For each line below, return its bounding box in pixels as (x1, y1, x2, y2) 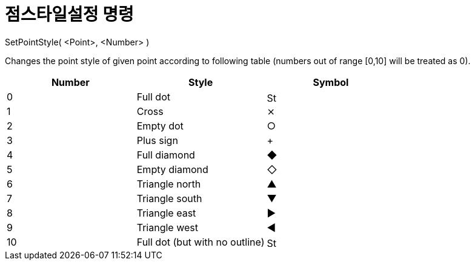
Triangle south (136, 192, 202, 204)
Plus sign (136, 134, 178, 146)
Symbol (313, 76, 349, 88)
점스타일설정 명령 (5, 4, 134, 25)
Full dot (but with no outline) (136, 235, 265, 248)
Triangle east (136, 206, 196, 219)
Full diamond (136, 148, 195, 161)
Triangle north (136, 177, 201, 190)
